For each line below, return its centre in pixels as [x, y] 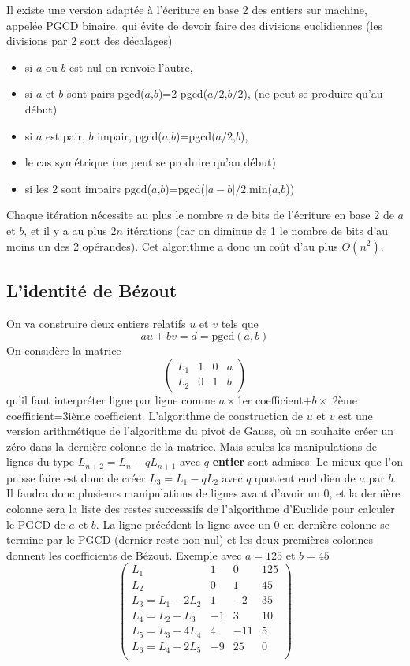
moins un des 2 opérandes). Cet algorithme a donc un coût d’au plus [172, 246]
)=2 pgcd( [183, 93]
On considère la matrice [64, 350]
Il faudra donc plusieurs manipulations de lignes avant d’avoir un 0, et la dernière [203, 493]
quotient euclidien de [305, 477]
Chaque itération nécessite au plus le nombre [115, 215]
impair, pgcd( [130, 135]
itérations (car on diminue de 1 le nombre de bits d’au [257, 230]
